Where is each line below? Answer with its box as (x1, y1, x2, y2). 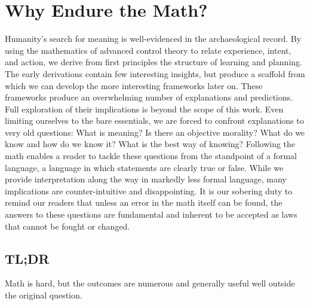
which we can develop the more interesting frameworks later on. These (5, 79, 263, 91)
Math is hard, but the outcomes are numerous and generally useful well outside (5, 277, 295, 289)
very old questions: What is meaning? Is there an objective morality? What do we (5, 126, 305, 138)
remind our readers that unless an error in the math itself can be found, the (5, 196, 283, 209)
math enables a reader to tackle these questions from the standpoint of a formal (5, 150, 297, 162)
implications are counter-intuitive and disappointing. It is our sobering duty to (5, 184, 293, 197)
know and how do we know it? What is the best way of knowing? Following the (5, 138, 296, 150)
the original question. (5, 289, 82, 301)
